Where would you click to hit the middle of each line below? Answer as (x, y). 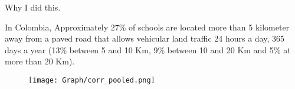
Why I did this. (33, 7)
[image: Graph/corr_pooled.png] (92, 80)
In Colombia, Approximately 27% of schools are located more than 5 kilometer (147, 27)
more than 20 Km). (40, 61)
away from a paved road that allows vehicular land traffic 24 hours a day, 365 (145, 38)
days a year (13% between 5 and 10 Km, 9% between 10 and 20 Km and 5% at (148, 49)
